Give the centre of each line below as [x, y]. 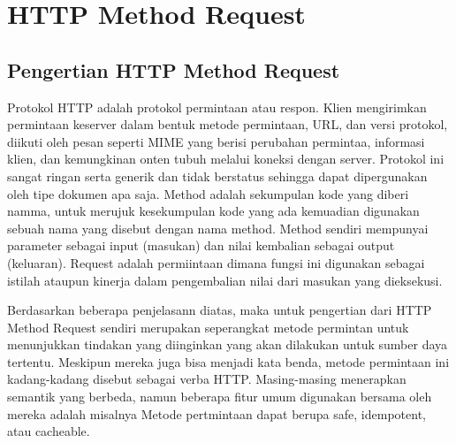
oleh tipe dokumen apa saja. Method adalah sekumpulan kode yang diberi [208, 193]
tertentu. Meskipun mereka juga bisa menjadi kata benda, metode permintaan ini [228, 361]
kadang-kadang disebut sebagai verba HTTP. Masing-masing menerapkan [207, 379]
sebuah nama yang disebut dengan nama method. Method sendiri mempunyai [218, 228]
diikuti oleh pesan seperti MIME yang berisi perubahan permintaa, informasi [216, 141]
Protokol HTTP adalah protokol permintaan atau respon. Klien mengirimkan [217, 107]
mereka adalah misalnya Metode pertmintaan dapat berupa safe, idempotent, [217, 413]
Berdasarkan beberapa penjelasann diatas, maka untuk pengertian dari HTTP [220, 310]
